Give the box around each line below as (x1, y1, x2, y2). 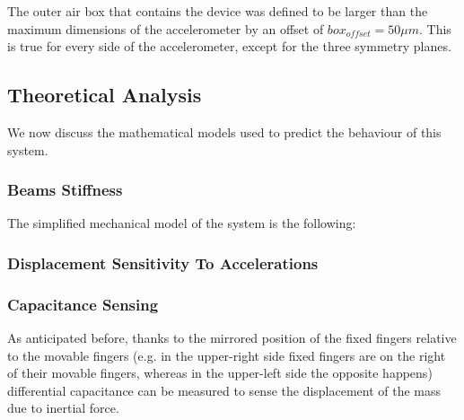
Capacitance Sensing (7, 293, 159, 315)
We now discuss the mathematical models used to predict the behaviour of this (7, 122, 442, 141)
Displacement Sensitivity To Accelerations (7, 251, 319, 274)
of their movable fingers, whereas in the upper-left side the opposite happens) (7, 363, 433, 382)
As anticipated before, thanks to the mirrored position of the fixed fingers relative (7, 328, 457, 347)
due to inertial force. (7, 398, 119, 417)
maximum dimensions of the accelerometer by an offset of (7, 19, 324, 38)
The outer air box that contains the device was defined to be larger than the (7, 2, 428, 20)
